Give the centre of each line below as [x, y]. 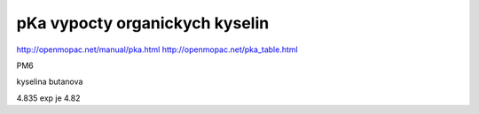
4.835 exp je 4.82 [48, 98]
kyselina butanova [50, 82]
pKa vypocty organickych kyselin [143, 23]
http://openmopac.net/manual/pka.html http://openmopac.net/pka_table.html [157, 49]
